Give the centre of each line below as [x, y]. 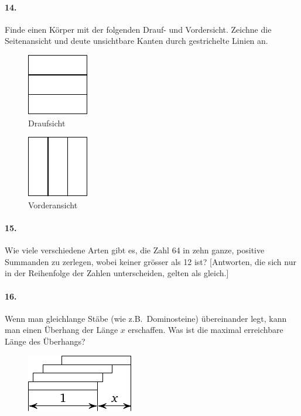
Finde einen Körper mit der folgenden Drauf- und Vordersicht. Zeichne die [138, 29]
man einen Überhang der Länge [61, 330]
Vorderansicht [53, 204]
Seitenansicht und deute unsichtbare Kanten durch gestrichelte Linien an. [136, 41]
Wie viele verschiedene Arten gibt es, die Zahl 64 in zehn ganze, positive [135, 250]
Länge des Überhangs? [45, 341]
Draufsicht [47, 123]
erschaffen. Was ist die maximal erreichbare [206, 330]
